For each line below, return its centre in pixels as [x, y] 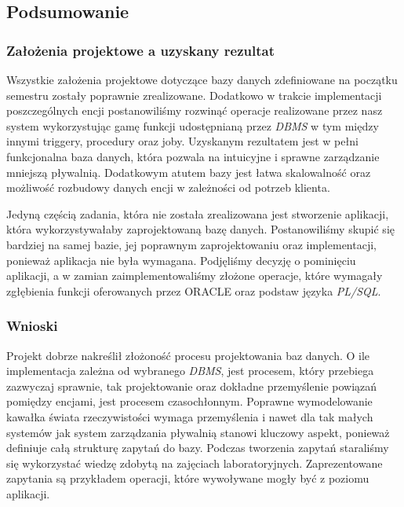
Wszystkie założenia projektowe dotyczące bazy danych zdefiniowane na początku [202, 79]
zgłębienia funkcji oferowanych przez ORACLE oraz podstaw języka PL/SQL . [194, 290]
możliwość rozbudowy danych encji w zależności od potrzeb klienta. [168, 187]
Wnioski [32, 326]
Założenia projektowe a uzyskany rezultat [140, 50]
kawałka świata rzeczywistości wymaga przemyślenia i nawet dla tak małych [190, 416]
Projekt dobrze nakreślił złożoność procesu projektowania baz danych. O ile [188, 355]
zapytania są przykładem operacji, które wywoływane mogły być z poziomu [188, 478]
